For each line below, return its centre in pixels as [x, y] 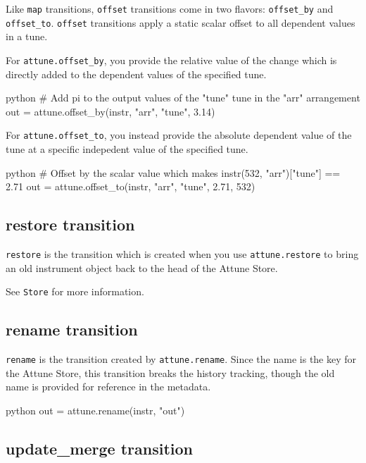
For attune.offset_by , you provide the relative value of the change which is [171, 60]
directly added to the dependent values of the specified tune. [136, 74]
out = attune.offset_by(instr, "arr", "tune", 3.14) [111, 111]
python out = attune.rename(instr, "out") [95, 410]
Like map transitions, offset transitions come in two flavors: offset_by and [170, 8]
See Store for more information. [75, 291]
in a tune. [27, 36]
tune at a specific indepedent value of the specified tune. [127, 149]
